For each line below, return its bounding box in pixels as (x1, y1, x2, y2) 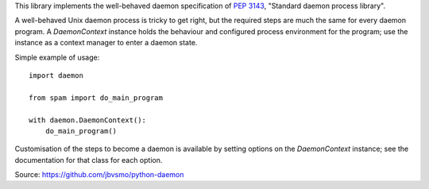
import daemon (29, 71, 83, 79)
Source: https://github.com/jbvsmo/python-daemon (14, 170, 184, 179)
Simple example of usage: (14, 52, 100, 62)
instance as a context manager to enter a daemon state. (14, 38, 198, 48)
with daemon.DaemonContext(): (29, 115, 147, 125)
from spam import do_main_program (29, 93, 163, 102)
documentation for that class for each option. (14, 155, 163, 164)
